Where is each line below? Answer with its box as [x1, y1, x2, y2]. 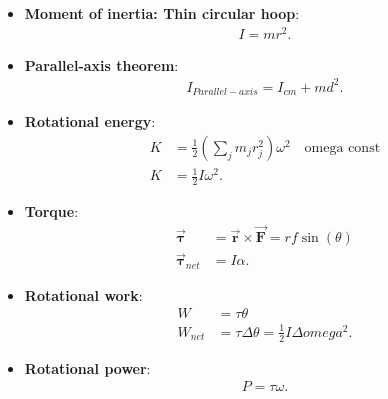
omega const [304, 140, 381, 155]
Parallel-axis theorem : [24, 54, 179, 75]
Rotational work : [24, 284, 143, 305]
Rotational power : [24, 357, 151, 378]
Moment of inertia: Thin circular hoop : [24, 3, 300, 23]
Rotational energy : [24, 111, 156, 132]
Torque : [24, 201, 79, 222]
